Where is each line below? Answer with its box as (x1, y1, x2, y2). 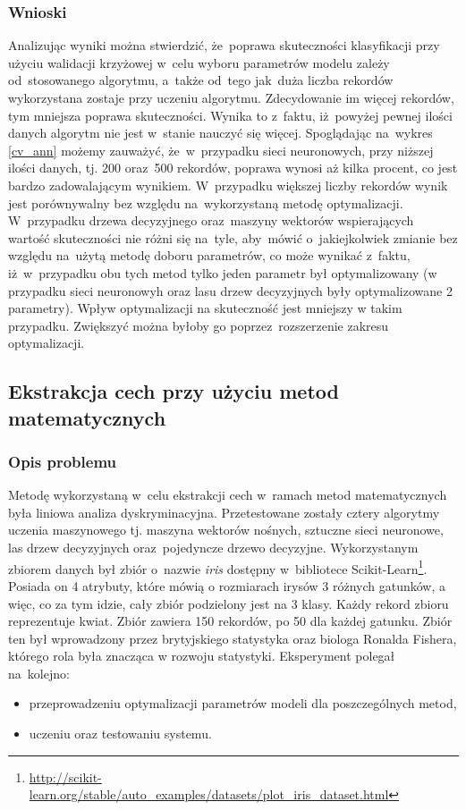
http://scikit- (29, 767, 102, 786)
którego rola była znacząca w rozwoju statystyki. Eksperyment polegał (8, 646, 395, 665)
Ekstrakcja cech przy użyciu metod (8, 377, 339, 405)
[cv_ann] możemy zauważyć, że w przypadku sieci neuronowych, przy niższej (8, 140, 434, 159)
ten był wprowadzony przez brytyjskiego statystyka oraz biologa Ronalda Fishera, (8, 629, 457, 647)
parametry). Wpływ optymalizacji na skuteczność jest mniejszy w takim (8, 299, 402, 317)
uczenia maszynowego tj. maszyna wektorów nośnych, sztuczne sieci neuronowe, (8, 520, 444, 539)
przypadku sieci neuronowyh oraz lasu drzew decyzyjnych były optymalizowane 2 (8, 281, 453, 300)
